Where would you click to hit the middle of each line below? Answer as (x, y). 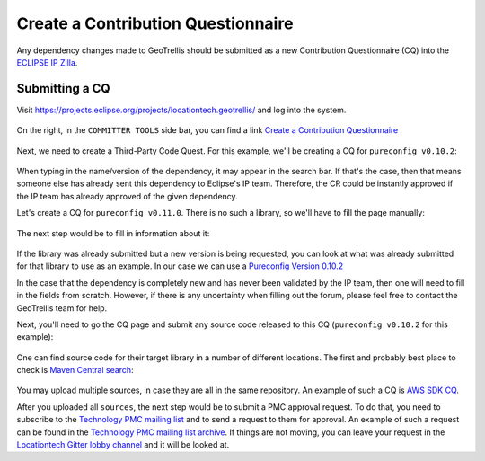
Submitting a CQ (64, 89)
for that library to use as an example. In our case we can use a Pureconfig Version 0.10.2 (180, 266)
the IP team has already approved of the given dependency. (127, 196)
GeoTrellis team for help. (62, 308)
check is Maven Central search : (75, 370)
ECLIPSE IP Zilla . (47, 62)
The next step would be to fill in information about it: (113, 233)
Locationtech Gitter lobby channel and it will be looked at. (123, 445)
